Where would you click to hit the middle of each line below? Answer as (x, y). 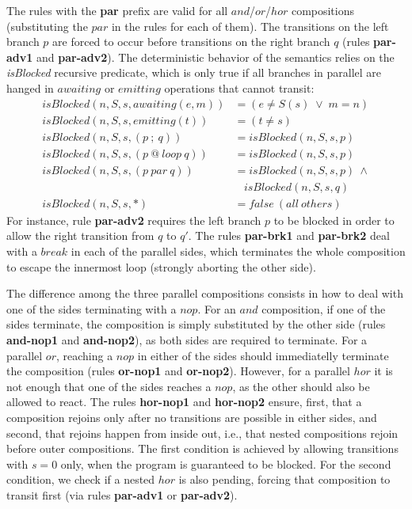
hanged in (30, 87)
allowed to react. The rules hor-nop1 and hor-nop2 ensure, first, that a (184, 402)
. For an (217, 308)
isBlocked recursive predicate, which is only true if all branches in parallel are (194, 72)
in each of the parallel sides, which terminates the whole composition (238, 251)
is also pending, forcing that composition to (284, 479)
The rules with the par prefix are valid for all (117, 10)
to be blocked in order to (334, 220)
